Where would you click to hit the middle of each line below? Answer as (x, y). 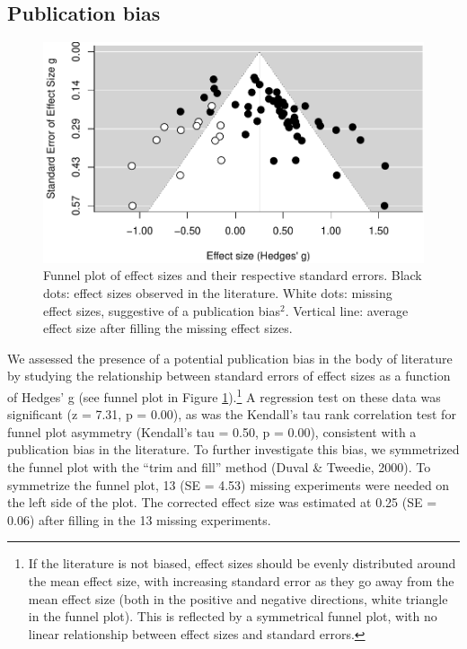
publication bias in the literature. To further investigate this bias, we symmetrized (233, 449)
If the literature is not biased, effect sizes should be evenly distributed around (242, 563)
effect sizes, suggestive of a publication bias (162, 310)
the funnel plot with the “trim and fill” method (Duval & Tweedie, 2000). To (219, 466)
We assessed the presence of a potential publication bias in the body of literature (230, 358)
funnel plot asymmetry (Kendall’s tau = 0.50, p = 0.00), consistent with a (212, 431)
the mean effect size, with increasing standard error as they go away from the (241, 580)
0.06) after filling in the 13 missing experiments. (139, 519)
